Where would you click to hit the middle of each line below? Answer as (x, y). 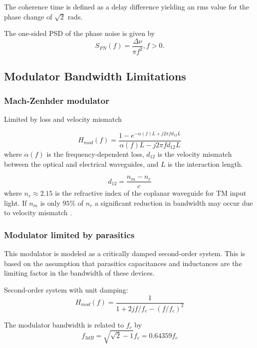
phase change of (28, 16)
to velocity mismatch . (38, 212)
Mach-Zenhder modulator (57, 100)
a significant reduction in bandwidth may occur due (174, 202)
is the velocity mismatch (195, 154)
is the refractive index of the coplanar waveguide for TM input (151, 193)
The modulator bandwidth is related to (64, 324)
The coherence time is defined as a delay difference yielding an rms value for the (127, 6)
